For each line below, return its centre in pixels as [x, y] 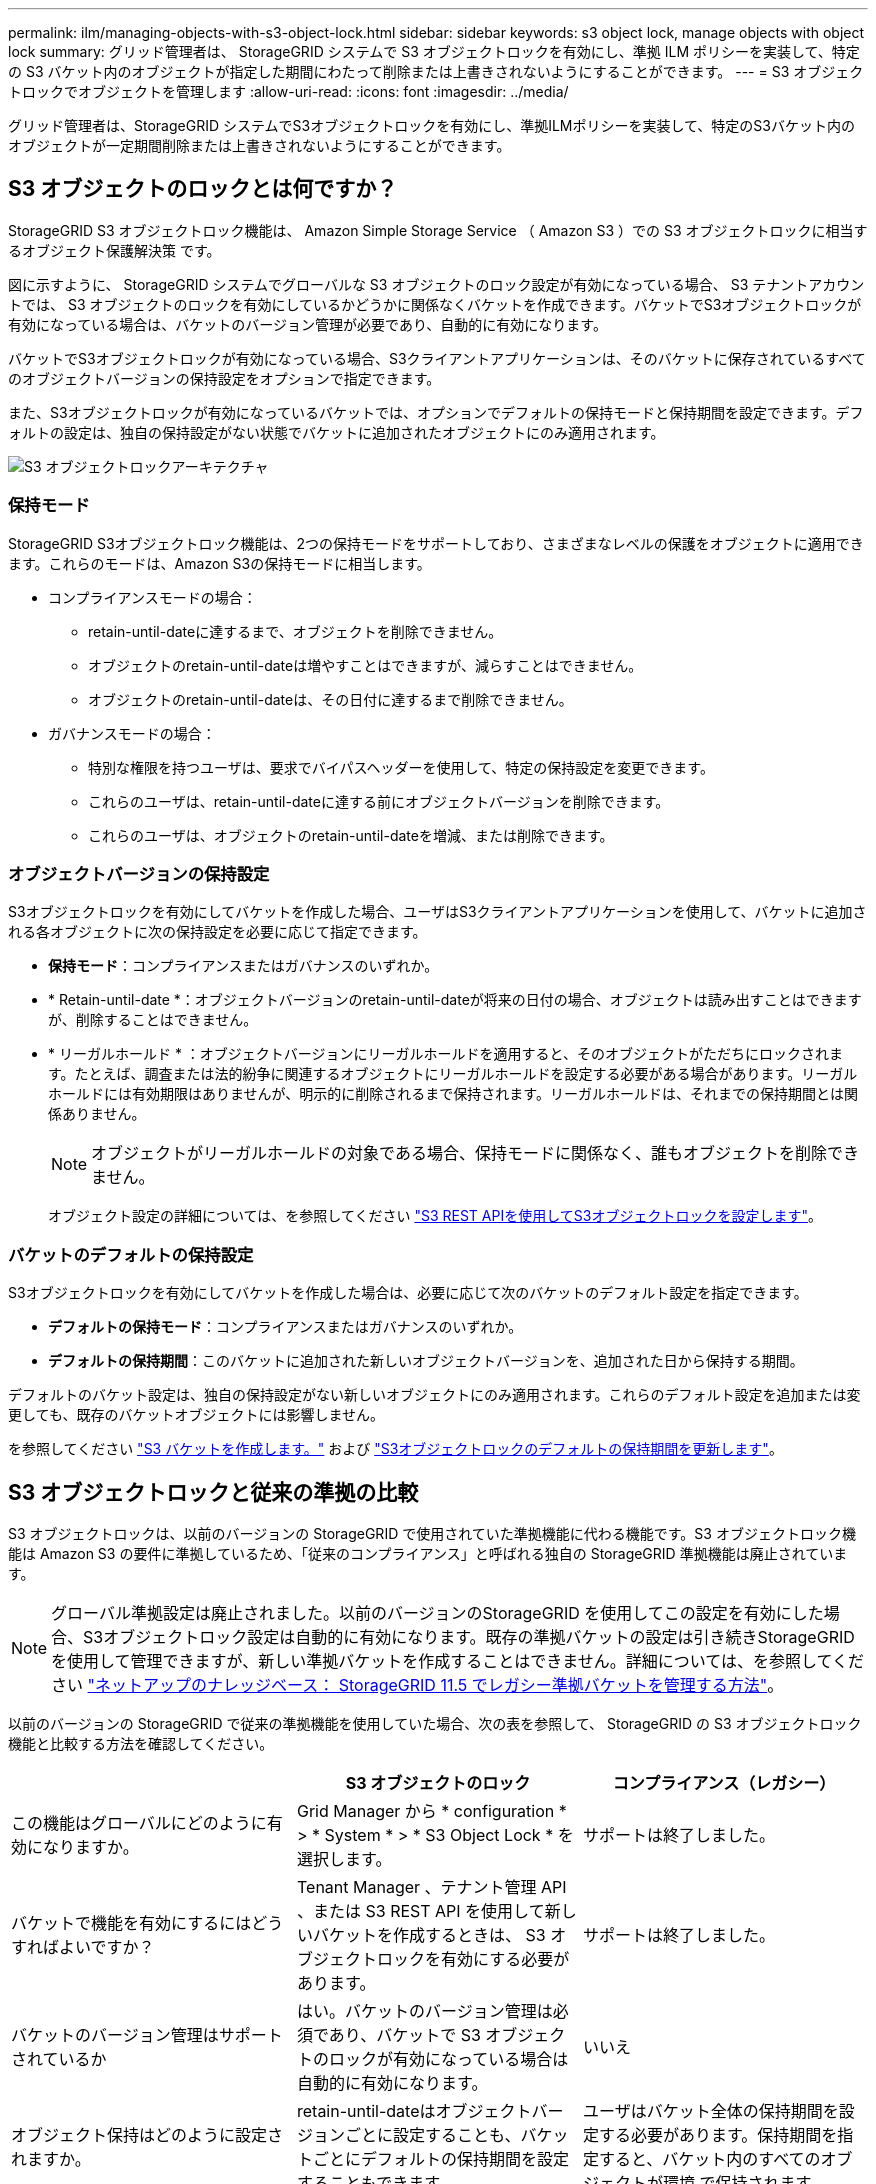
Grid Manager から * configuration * [431, 1810]
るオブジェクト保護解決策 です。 [114, 250]
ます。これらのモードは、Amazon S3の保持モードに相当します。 [219, 563]
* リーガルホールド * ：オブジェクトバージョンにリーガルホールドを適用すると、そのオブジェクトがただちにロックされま [445, 1054]
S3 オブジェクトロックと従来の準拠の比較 [213, 1492]
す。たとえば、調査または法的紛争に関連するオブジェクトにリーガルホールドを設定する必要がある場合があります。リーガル [453, 1074]
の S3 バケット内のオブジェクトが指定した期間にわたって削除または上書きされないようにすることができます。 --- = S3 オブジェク [436, 71]
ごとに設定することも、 [432, 2134]
